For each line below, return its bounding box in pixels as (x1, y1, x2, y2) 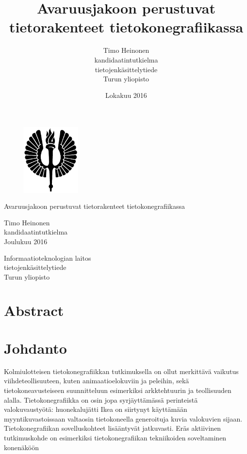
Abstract (4, 300, 64, 320)
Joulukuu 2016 (4, 236, 48, 246)
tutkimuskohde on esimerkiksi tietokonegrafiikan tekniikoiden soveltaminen (4, 432, 227, 442)
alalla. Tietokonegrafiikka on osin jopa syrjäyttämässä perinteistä (4, 394, 198, 405)
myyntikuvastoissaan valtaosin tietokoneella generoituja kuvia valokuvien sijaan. (4, 413, 243, 423)
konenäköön (4, 442, 39, 452)
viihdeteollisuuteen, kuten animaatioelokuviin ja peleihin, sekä (4, 376, 189, 386)
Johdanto (4, 338, 67, 358)
